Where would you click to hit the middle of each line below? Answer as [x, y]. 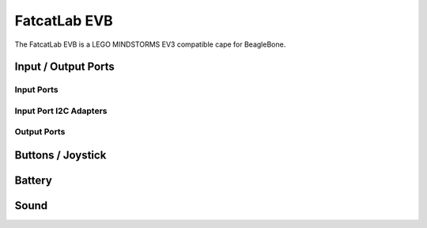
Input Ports [36, 89]
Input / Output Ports [64, 67]
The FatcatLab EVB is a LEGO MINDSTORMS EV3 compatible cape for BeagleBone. [150, 44]
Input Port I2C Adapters [61, 111]
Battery [34, 181]
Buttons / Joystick [60, 156]
